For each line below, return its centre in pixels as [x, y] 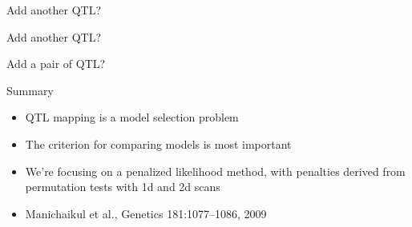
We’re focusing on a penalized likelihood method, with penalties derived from [215, 171]
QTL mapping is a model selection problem [132, 117]
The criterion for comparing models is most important [158, 143]
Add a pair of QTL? [56, 64]
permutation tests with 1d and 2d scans [123, 187]
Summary [30, 90]
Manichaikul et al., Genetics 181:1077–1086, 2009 [146, 213]
